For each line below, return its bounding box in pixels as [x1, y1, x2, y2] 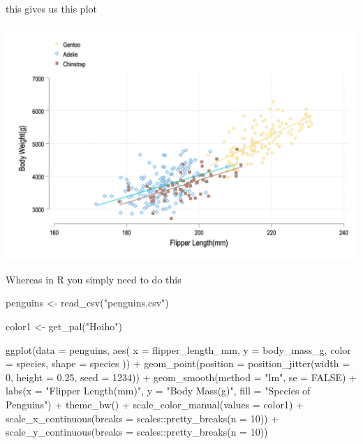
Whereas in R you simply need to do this [6, 272, 181, 286]
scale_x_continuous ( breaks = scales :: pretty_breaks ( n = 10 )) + [6, 410, 279, 425]
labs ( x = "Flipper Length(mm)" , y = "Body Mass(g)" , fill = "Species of [6, 383, 311, 398]
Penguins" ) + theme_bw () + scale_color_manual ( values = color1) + [6, 397, 304, 412]
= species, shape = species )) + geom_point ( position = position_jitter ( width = [6, 356, 350, 371]
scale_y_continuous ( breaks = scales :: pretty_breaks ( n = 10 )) [6, 424, 268, 439]
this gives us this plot [6, 1, 97, 15]
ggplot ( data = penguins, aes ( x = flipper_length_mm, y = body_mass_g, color [6, 342, 351, 357]
